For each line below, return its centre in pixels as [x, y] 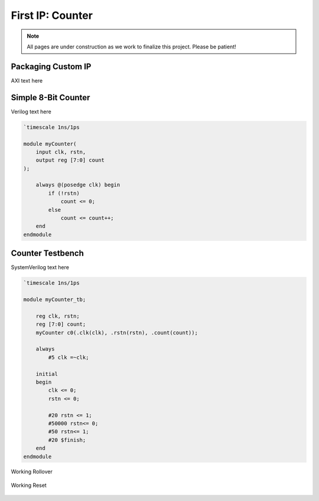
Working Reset [29, 485]
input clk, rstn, [61, 152]
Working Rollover [32, 471]
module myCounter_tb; [55, 300]
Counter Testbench [47, 253]
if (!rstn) [64, 193]
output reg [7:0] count [70, 160]
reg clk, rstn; [58, 316]
